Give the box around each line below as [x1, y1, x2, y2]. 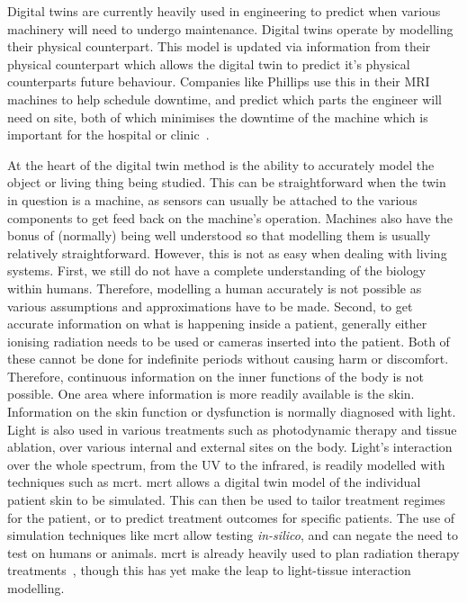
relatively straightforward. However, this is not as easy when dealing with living [7, 243, 447, 262]
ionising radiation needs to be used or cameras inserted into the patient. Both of [7, 331, 450, 350]
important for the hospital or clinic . [7, 125, 210, 144]
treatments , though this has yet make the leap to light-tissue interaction [7, 561, 411, 580]
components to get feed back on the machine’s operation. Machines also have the [7, 208, 453, 227]
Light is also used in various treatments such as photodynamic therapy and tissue [7, 419, 457, 438]
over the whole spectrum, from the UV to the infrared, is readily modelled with [7, 454, 445, 473]
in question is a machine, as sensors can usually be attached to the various [7, 190, 418, 209]
